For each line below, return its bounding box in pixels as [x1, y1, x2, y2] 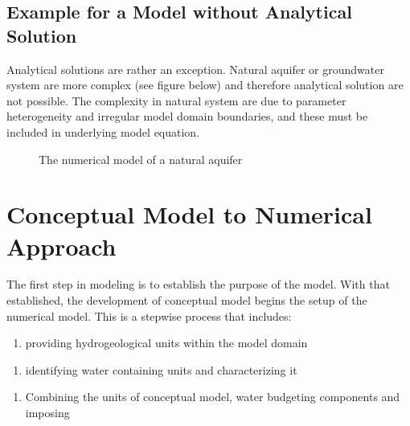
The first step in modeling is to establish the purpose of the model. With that [6, 276, 390, 293]
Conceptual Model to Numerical [6, 198, 372, 231]
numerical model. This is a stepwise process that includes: [6, 307, 292, 324]
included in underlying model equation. [6, 123, 200, 140]
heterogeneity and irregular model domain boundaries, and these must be [6, 108, 368, 125]
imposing [25, 404, 70, 421]
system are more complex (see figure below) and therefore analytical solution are [6, 76, 404, 93]
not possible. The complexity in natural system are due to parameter [6, 92, 346, 109]
